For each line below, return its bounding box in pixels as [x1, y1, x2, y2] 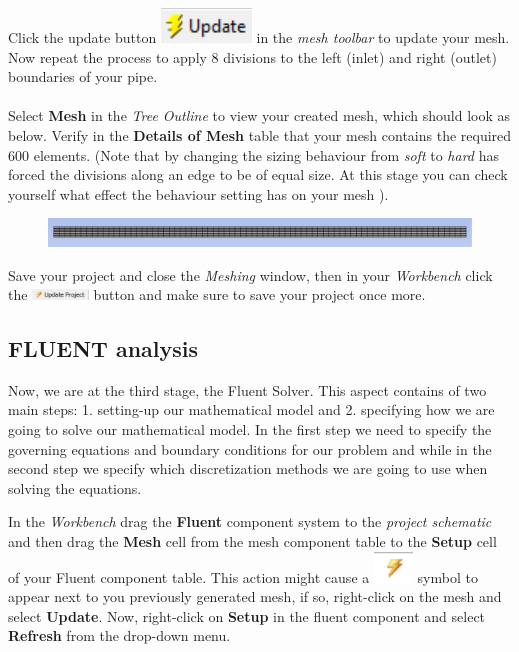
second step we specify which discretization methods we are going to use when [8, 458, 488, 479]
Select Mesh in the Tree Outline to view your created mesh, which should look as [8, 105, 511, 126]
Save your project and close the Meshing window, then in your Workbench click [8, 264, 493, 285]
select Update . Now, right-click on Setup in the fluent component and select [8, 605, 486, 626]
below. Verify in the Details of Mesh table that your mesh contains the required [8, 124, 512, 145]
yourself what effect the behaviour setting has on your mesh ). [8, 183, 389, 204]
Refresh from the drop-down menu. [8, 625, 231, 646]
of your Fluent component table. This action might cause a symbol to [8, 566, 478, 587]
